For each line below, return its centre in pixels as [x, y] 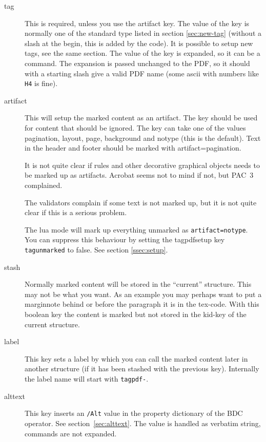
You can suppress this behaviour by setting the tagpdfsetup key [125, 239]
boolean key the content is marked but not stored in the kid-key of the [136, 314]
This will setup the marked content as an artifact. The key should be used [141, 118]
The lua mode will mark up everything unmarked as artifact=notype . [136, 229]
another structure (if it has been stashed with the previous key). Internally [142, 369]
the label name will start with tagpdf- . [87, 378]
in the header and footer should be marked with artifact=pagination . [133, 148]
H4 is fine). [41, 83]
